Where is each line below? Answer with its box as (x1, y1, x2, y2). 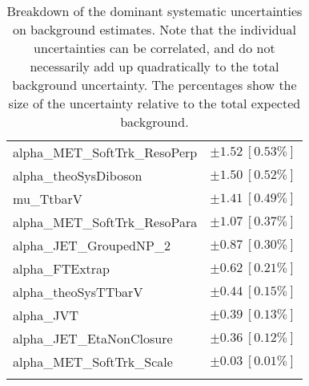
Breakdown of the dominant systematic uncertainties (6, 2, 303, 20)
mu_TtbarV (13, 189, 82, 208)
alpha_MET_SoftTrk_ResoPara (13, 213, 198, 231)
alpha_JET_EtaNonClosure (13, 329, 173, 347)
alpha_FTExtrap (13, 259, 110, 278)
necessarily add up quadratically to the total (30, 57, 279, 75)
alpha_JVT (13, 306, 79, 324)
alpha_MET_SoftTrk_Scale (13, 352, 173, 371)
